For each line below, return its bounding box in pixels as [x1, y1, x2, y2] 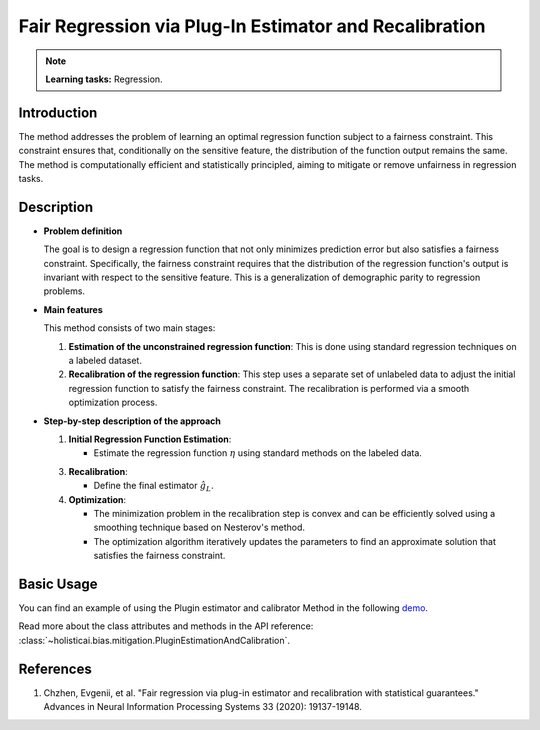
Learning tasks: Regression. [45, 73, 164, 85]
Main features [43, 303, 104, 315]
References [18, 660, 92, 677]
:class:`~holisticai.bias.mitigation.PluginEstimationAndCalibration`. [18, 634, 290, 646]
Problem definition [43, 225, 123, 237]
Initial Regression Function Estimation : [68, 433, 232, 445]
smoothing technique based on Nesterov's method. [93, 521, 305, 534]
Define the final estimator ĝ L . [93, 480, 214, 494]
